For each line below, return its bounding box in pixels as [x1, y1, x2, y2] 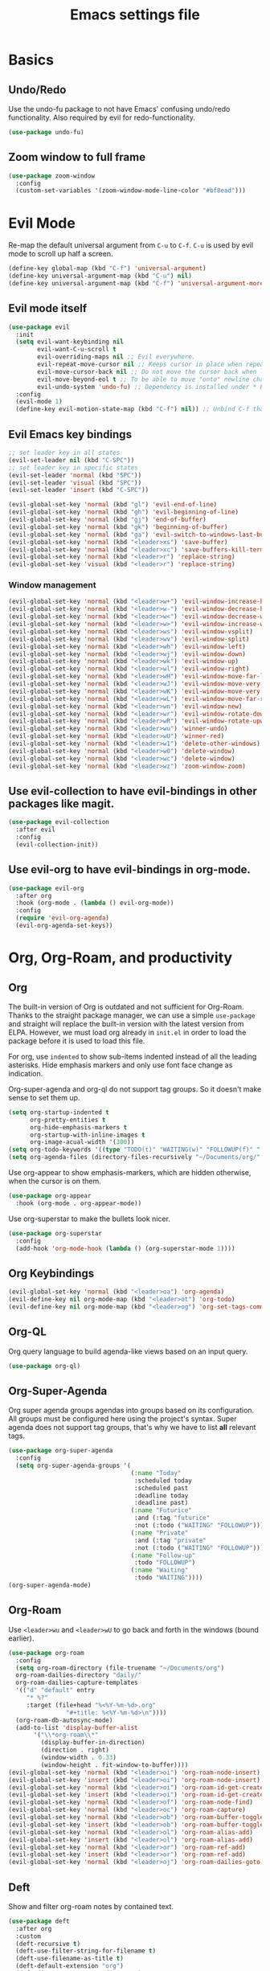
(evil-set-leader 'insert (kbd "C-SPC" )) [8, 486, 149, 494]
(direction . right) [40, 1746, 110, 1754]
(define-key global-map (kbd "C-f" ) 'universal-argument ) [8, 264, 207, 272]
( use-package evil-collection [8, 818, 110, 826]
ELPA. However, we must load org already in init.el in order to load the [8, 1027, 247, 1037]
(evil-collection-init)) [15, 840, 99, 849]
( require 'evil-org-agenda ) [15, 914, 110, 922]
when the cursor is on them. [8, 1176, 102, 1186]
